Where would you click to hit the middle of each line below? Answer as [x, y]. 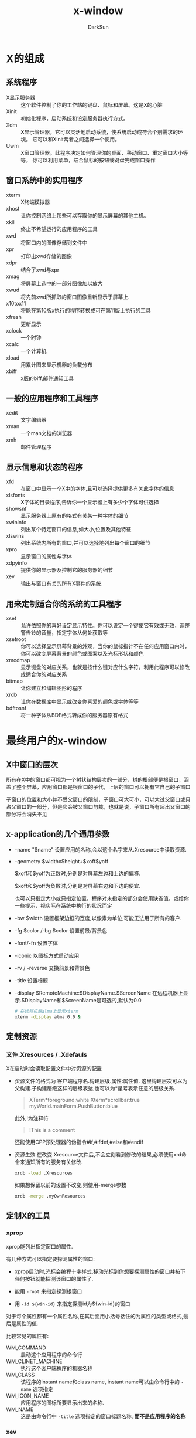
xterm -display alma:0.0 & [47, 1017]
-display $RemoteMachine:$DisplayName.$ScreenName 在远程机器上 [99, 993]
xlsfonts [16, 495]
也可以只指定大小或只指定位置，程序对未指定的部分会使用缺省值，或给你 [102, 898]
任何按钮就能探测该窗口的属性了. [54, 1278]
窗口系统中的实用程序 [44, 180]
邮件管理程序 [36, 447]
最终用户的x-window [56, 741]
